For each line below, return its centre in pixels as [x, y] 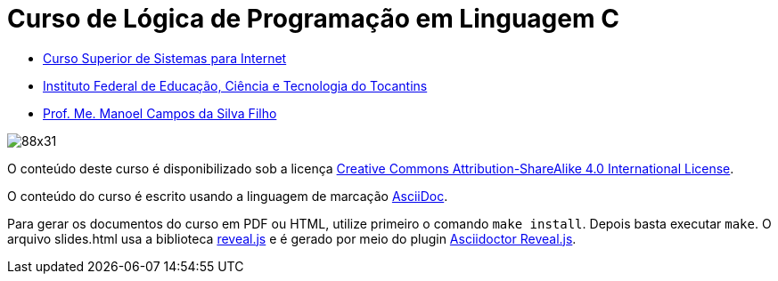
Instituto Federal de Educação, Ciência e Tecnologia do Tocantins [235, 85]
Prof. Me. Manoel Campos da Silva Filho [160, 113]
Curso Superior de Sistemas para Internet [165, 58]
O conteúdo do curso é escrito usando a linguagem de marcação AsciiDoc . [228, 196]
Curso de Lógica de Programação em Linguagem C [313, 19]
